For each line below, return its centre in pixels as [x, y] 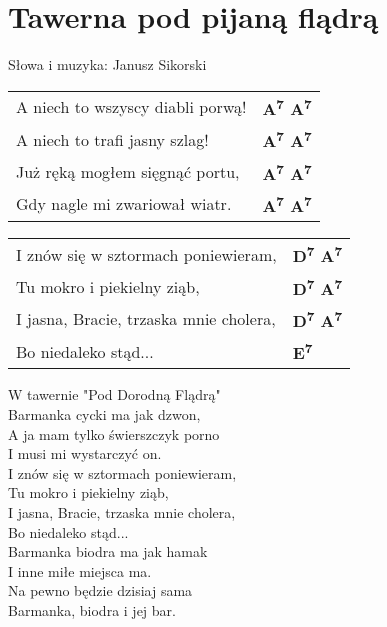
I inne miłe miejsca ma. [80, 570]
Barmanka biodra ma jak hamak [108, 551]
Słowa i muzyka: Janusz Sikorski [107, 64]
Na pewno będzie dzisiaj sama [100, 590]
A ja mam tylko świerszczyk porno [114, 433]
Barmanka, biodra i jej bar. [92, 609]
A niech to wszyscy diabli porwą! [131, 107]
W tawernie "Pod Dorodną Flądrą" [114, 394]
